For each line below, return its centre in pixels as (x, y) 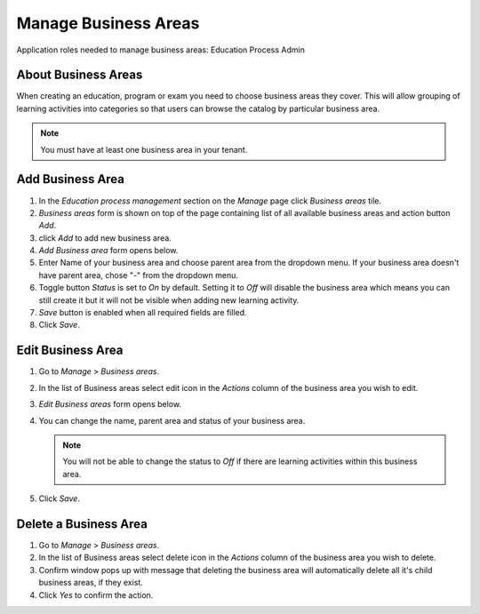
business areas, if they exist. (91, 583)
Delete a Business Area (82, 524)
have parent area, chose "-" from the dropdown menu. (139, 275)
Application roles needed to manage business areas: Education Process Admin (161, 50)
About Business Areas (80, 75)
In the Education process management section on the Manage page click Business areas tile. (210, 201)
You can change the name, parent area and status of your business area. (172, 420)
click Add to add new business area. (105, 238)
